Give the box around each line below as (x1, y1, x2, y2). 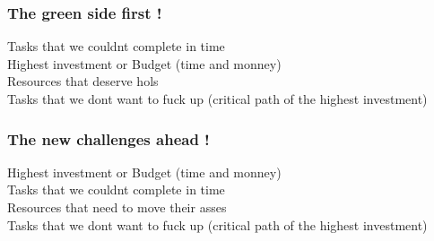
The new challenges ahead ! (7, 127, 210, 150)
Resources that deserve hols (7, 72, 159, 90)
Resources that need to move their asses (7, 198, 227, 216)
